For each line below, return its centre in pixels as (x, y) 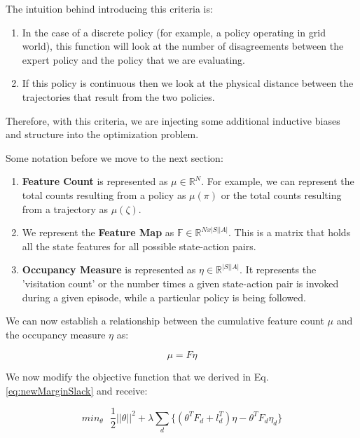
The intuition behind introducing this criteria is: (109, 8)
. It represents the (278, 269)
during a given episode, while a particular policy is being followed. (164, 297)
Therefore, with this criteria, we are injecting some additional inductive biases (173, 120)
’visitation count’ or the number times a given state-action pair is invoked (180, 283)
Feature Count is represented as (95, 181)
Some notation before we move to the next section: (115, 157)
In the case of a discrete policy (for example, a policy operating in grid (174, 32)
